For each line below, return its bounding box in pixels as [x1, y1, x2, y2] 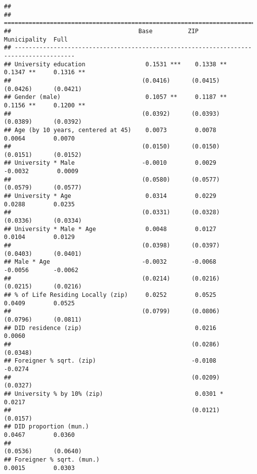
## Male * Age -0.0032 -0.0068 [4, 258, 216, 266]
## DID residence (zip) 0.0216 [4, 324, 216, 332]
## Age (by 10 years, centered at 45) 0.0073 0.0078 [4, 126, 216, 134]
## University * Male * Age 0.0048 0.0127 [4, 225, 216, 233]
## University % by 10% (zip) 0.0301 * [4, 390, 223, 397]
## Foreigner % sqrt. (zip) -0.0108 [4, 357, 216, 365]
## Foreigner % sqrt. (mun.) [4, 456, 100, 464]
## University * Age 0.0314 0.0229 [4, 192, 216, 200]
